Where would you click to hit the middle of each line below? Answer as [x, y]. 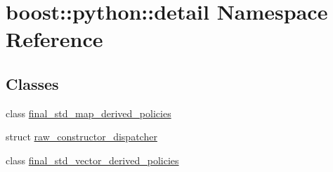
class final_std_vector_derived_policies [92, 160]
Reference [54, 39]
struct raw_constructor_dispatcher [81, 137]
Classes [32, 83]
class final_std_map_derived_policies [89, 113]
